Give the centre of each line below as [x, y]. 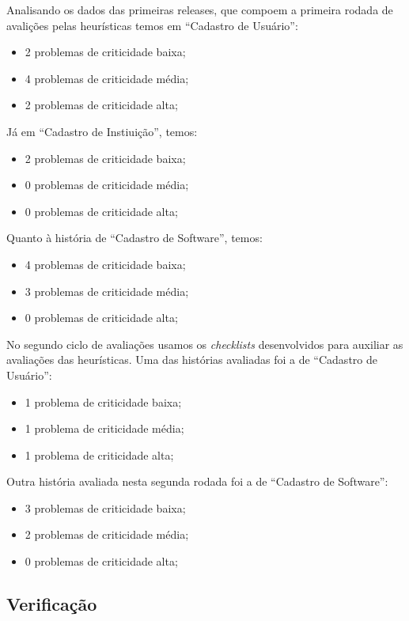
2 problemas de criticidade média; [107, 534]
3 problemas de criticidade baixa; [105, 507]
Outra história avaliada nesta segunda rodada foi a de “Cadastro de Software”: [197, 481]
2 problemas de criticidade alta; [101, 105]
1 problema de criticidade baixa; [103, 401]
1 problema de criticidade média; [104, 428]
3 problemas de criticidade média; [107, 291]
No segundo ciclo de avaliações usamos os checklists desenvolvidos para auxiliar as [205, 344]
